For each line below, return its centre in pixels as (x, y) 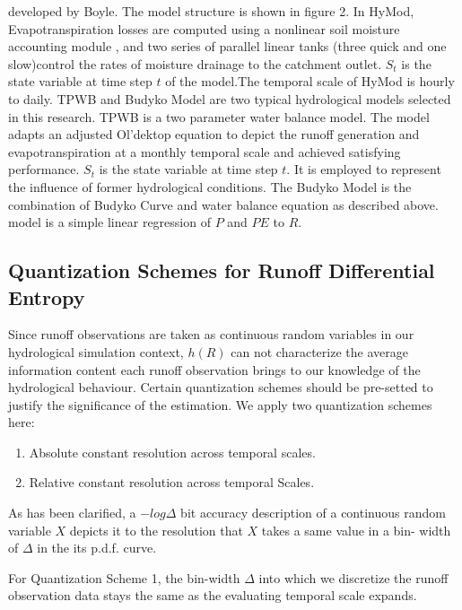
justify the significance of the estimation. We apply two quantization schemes (220, 404)
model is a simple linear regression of (109, 222)
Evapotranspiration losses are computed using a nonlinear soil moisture (204, 28)
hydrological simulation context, (96, 351)
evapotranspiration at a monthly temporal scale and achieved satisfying (205, 151)
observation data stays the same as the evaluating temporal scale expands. (213, 595)
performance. (44, 169)
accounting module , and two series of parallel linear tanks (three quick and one (227, 46)
